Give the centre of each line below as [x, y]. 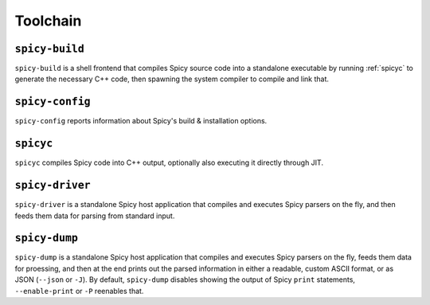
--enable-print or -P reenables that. [79, 291]
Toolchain [48, 21]
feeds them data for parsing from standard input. [95, 216]
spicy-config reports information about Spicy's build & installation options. [141, 121]
